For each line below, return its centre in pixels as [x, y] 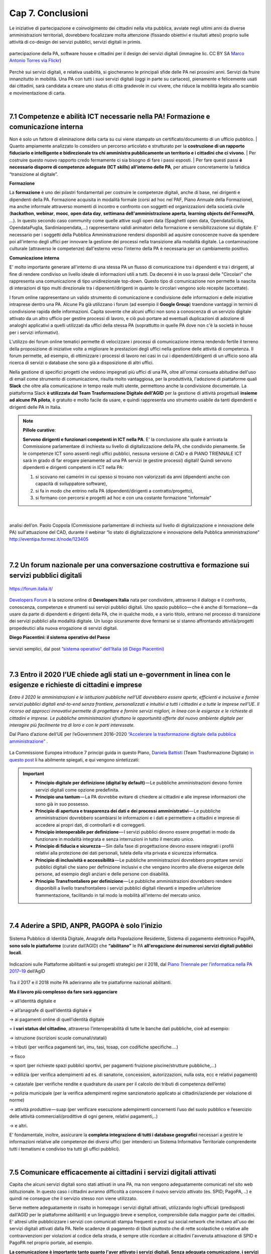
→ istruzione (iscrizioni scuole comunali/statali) [58, 1038]
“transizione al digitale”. [34, 174]
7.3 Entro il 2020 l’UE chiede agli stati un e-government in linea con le [120, 674]
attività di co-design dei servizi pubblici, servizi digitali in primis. [76, 42]
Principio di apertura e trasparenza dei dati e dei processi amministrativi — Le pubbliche [128, 811]
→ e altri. [19, 1126]
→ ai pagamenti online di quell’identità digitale [57, 1019]
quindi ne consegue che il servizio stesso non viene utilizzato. [73, 1198]
